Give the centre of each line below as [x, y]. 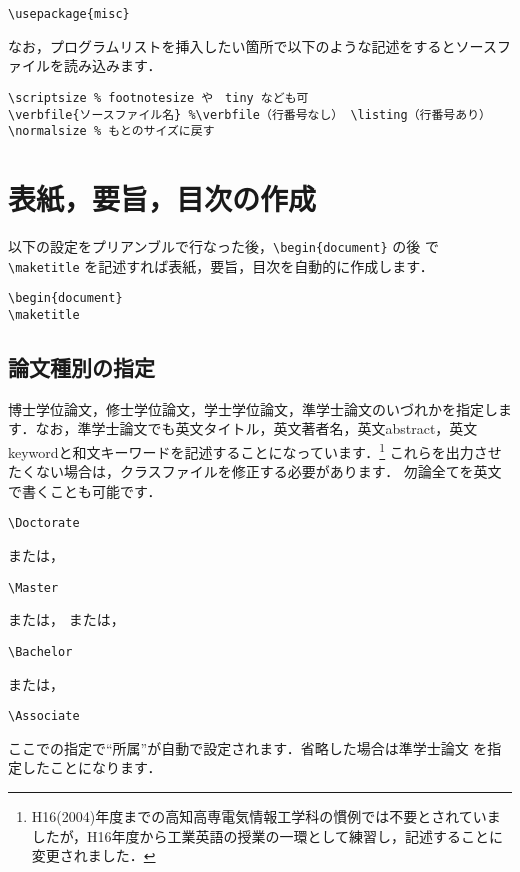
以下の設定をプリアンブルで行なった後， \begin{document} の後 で [223, 245]
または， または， [66, 619]
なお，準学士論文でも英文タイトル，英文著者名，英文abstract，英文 [256, 428]
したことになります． [91, 767]
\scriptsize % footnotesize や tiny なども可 [158, 97]
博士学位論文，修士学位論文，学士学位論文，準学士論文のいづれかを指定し [253, 408]
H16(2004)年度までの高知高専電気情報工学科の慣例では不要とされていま [266, 815]
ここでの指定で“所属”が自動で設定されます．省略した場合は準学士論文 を [248, 747]
